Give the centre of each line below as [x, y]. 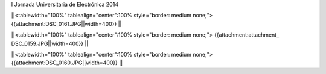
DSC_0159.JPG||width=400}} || [50, 43]
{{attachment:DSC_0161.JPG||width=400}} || [66, 23]
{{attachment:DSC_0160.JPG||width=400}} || [67, 63]
